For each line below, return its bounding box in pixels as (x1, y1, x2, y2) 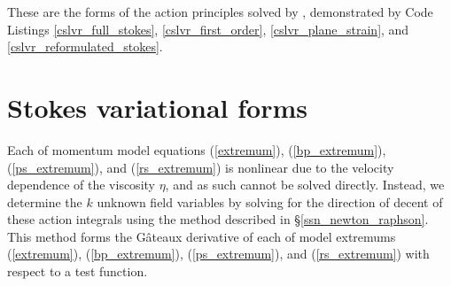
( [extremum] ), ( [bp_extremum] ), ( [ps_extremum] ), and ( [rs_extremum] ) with (7, 244, 430, 263)
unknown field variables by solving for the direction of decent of (97, 192, 443, 211)
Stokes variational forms (7, 89, 307, 125)
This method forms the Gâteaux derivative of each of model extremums (7, 227, 396, 245)
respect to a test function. (7, 262, 148, 281)
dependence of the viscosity (7, 175, 155, 194)
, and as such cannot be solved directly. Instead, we (165, 175, 445, 194)
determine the (7, 192, 82, 211)
